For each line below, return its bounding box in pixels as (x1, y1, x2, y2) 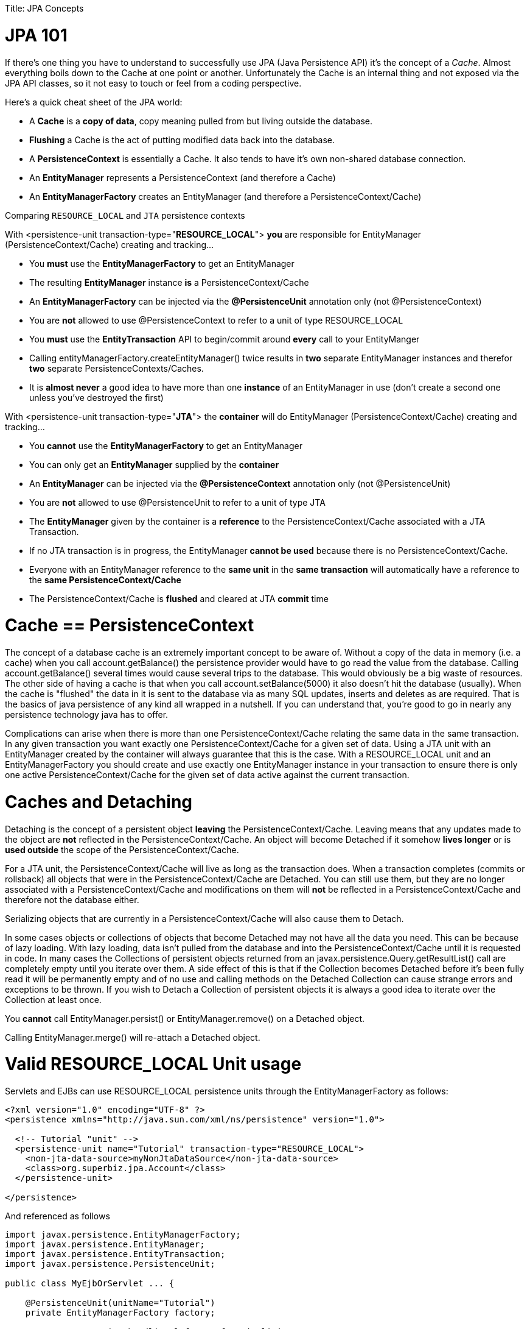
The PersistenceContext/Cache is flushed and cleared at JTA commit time (29, 593, 329, 604)
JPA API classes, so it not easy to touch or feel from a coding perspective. (5, 77, 302, 88)
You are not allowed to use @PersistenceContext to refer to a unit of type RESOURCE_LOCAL (29, 314, 403, 325)
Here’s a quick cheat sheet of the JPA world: (5, 96, 183, 107)
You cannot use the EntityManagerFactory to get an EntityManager (29, 440, 302, 451)
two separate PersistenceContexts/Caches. (29, 363, 204, 374)
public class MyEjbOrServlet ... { (5, 1278, 175, 1288)
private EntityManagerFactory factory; (25, 1308, 215, 1317)
